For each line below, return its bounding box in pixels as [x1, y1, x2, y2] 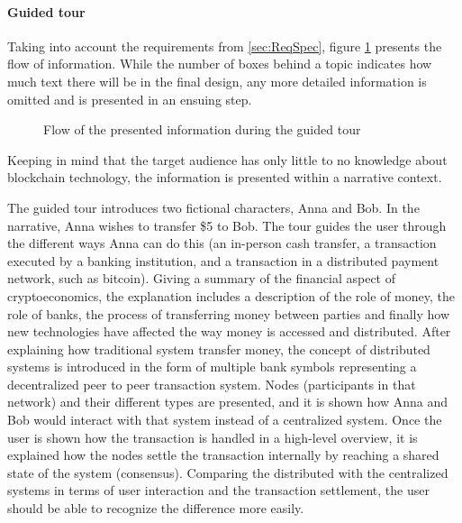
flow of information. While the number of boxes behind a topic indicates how [7, 54, 432, 73]
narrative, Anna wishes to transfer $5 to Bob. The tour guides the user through [7, 216, 447, 234]
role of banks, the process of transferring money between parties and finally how [7, 304, 450, 323]
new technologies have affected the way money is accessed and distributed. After [7, 322, 451, 341]
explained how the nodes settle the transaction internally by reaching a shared [7, 445, 439, 464]
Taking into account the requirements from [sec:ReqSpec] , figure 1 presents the [7, 36, 442, 55]
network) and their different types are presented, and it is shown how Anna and [7, 392, 448, 411]
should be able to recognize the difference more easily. [7, 499, 304, 518]
